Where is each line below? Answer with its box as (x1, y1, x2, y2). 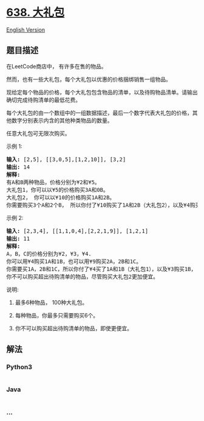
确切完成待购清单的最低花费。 (6, 96, 81, 104)
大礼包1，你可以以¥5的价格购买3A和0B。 (6, 186, 109, 193)
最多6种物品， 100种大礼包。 (15, 299, 88, 306)
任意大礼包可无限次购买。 (6, 129, 70, 137)
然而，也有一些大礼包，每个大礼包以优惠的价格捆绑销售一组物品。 (6, 76, 171, 83)
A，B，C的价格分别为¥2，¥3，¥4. (6, 250, 92, 257)
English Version (6, 26, 46, 34)
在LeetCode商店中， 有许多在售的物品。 (6, 62, 107, 70)
